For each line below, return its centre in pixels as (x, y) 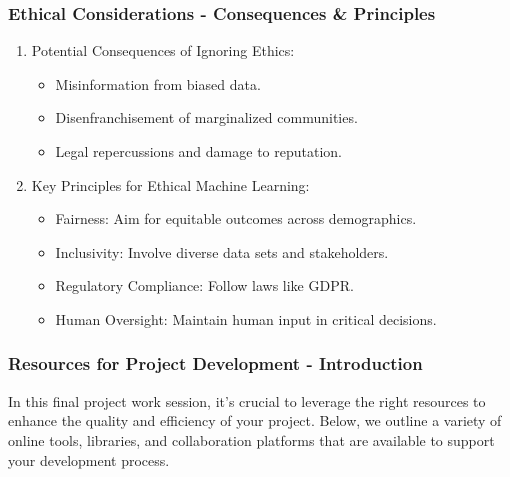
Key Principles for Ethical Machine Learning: (170, 184)
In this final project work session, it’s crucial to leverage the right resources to (247, 400)
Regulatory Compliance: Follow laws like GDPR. (204, 285)
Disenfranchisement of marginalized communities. (206, 117)
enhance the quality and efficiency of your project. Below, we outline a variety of (255, 420)
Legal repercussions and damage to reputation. (198, 151)
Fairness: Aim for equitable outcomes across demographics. (236, 218)
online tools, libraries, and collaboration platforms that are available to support (251, 439)
